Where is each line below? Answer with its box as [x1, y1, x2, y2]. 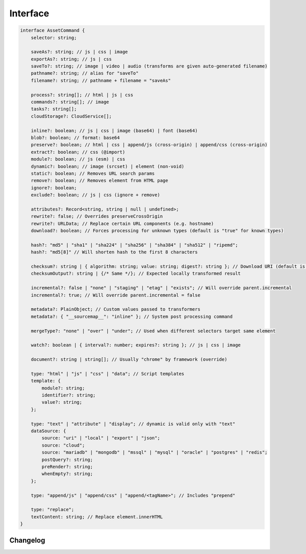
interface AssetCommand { [20, 28, 85, 33]
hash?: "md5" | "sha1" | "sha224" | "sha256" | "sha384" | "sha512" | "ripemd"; [31, 242, 238, 248]
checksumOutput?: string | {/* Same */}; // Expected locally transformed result [31, 271, 241, 276]
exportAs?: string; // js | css [31, 56, 112, 62]
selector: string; [31, 35, 77, 40]
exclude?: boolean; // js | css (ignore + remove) [31, 192, 160, 198]
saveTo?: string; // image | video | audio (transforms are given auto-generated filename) [31, 63, 268, 69]
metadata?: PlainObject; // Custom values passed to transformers [31, 307, 201, 312]
